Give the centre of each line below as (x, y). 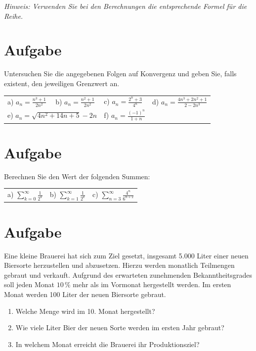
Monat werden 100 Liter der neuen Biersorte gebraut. (85, 294)
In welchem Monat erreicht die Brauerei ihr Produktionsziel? (107, 344)
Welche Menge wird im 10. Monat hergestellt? (85, 311)
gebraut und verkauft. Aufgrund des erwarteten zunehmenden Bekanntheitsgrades (128, 275)
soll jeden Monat (29, 284)
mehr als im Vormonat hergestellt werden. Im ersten (152, 284)
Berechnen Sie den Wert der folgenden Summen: (77, 176)
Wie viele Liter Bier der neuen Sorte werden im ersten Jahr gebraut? (120, 327)
